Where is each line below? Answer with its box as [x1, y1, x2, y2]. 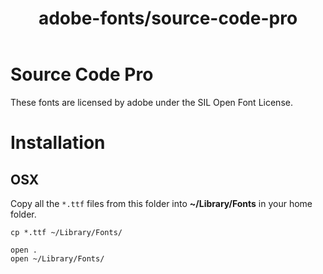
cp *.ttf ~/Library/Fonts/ [10, 227, 123, 237]
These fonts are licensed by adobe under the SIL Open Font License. [10, 96, 293, 108]
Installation [10, 132, 106, 154]
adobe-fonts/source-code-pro [38, 7, 298, 30]
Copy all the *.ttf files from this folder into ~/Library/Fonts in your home [10, 197, 313, 209]
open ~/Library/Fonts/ [10, 253, 105, 264]
